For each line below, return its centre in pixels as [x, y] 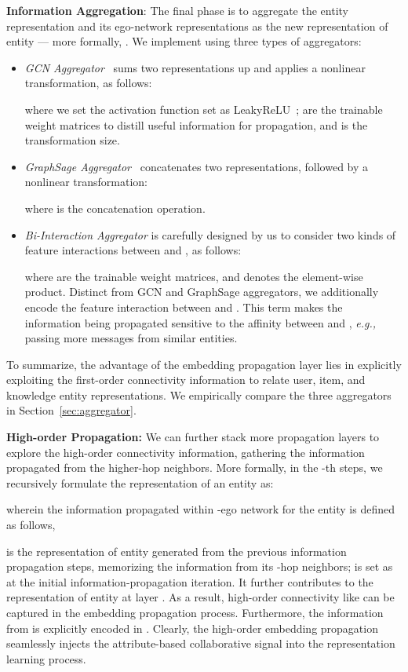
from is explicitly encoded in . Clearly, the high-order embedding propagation [192, 628]
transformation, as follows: [88, 83]
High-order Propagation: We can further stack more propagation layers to [193, 437]
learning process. [46, 658]
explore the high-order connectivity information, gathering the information [186, 452]
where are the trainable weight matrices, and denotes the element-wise [194, 276]
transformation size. [72, 140]
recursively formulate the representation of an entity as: [140, 482]
